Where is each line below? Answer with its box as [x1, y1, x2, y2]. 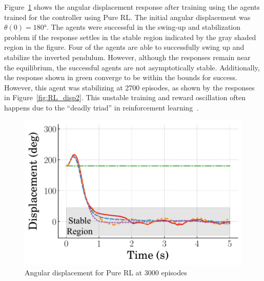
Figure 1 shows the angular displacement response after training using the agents [4, 2, 260, 12]
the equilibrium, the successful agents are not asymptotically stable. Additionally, [4, 62, 260, 72]
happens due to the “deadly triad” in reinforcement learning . [4, 102, 199, 113]
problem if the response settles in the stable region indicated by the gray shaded [4, 31, 256, 42]
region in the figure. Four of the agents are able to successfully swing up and [4, 42, 245, 52]
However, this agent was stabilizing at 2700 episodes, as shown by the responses [4, 82, 255, 92]
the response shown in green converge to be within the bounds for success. [4, 72, 237, 83]
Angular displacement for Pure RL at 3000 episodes [25, 267, 187, 277]
